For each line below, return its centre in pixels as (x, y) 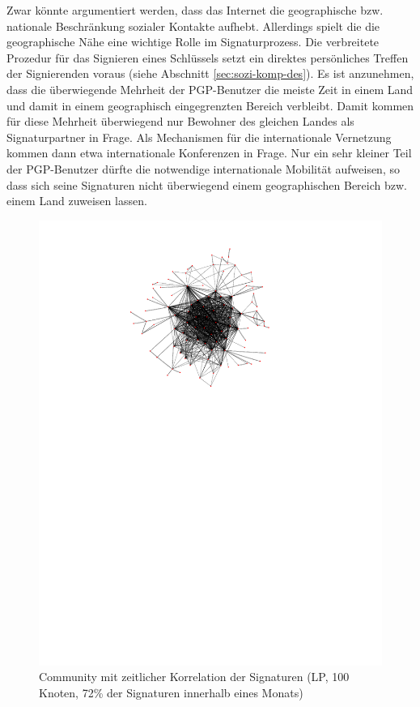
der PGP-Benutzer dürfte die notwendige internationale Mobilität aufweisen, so (203, 168)
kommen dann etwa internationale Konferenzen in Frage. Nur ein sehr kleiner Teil (209, 153)
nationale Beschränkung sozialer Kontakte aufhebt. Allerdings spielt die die (193, 26)
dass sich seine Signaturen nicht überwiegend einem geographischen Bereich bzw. (207, 184)
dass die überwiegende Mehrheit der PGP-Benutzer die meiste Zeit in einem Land (210, 89)
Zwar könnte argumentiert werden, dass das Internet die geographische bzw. (195, 10)
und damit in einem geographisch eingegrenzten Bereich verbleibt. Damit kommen (210, 105)
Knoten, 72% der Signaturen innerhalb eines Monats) (171, 692)
